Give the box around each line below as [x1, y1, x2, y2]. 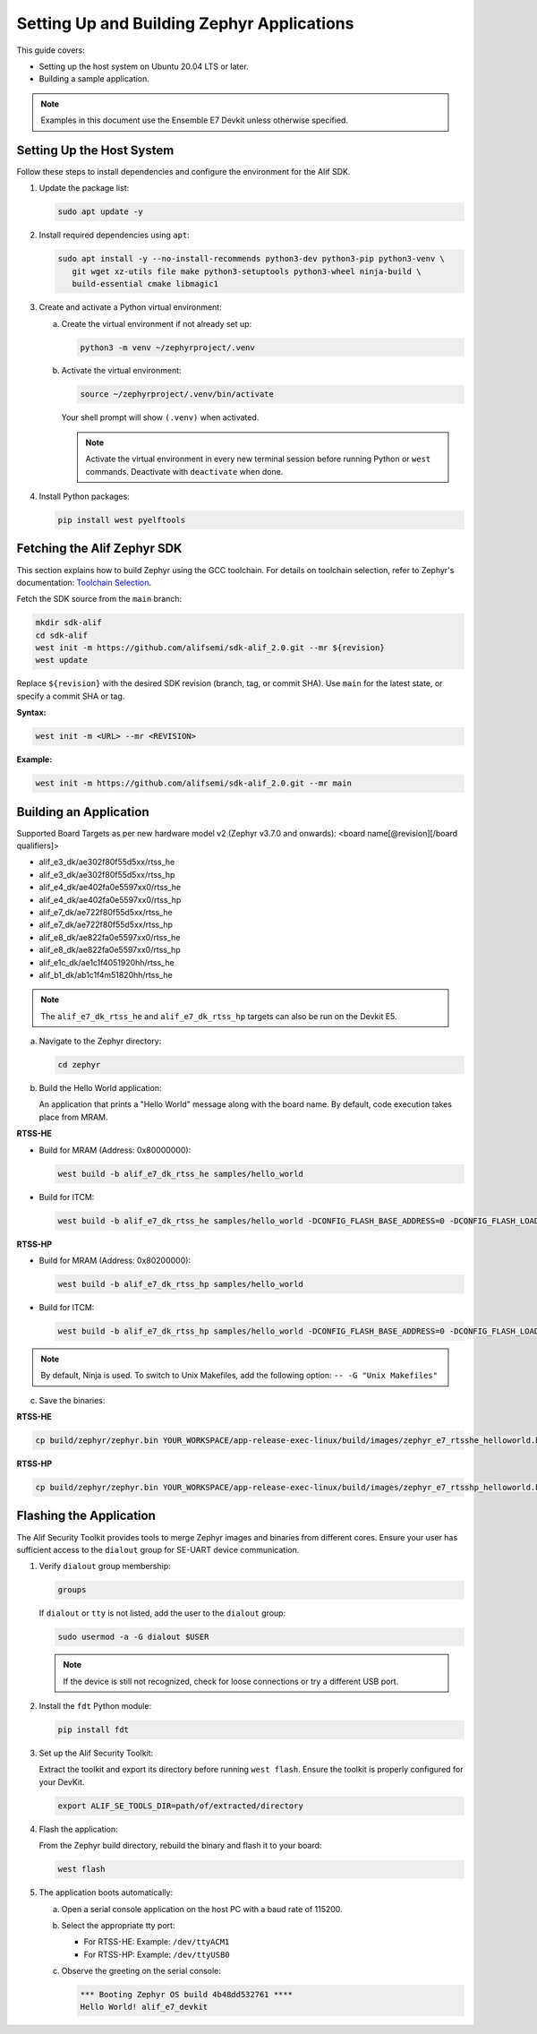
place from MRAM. [38, 1111, 108, 1122]
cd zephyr [57, 1060, 101, 1070]
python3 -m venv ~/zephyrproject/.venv [80, 342, 255, 353]
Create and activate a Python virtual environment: [38, 302, 223, 313]
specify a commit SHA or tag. [16, 691, 125, 701]
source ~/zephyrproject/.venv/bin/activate [80, 390, 275, 399]
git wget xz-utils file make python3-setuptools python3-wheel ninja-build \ [72, 266, 422, 277]
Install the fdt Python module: [38, 1701, 152, 1712]
